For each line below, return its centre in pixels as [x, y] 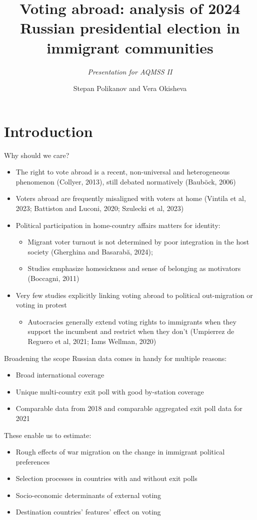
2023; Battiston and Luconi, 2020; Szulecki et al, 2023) [100, 208]
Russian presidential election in [130, 28]
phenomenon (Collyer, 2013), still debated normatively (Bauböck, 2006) [126, 181]
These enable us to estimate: [48, 435]
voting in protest [41, 305]
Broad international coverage [60, 375]
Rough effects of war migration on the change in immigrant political [120, 452]
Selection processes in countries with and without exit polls [106, 478]
